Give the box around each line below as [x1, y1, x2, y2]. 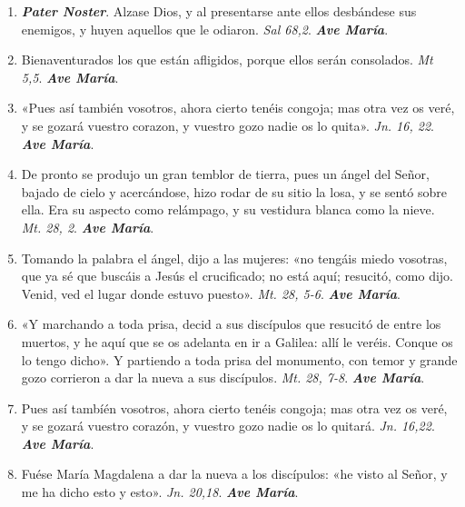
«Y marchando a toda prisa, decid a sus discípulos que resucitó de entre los [21, 314, 441, 333]
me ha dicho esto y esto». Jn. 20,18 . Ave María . [21, 482, 299, 502]
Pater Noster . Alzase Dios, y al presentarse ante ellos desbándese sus [21, 2, 417, 20]
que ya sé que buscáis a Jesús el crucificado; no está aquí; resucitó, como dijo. [21, 266, 453, 285]
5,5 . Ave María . [21, 67, 119, 86]
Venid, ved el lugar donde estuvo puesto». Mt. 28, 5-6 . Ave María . [21, 283, 401, 303]
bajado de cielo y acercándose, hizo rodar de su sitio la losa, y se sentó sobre [21, 182, 447, 201]
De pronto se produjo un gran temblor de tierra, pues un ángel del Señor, [21, 164, 430, 184]
